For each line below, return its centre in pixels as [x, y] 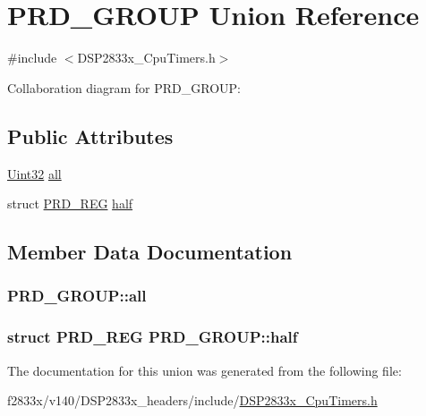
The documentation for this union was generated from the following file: [204, 370]
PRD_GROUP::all [77, 296]
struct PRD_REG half [70, 204]
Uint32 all [34, 173]
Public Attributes [90, 136]
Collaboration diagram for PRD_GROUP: [124, 87]
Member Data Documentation [150, 252]
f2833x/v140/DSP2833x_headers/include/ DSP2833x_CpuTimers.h [192, 400]
